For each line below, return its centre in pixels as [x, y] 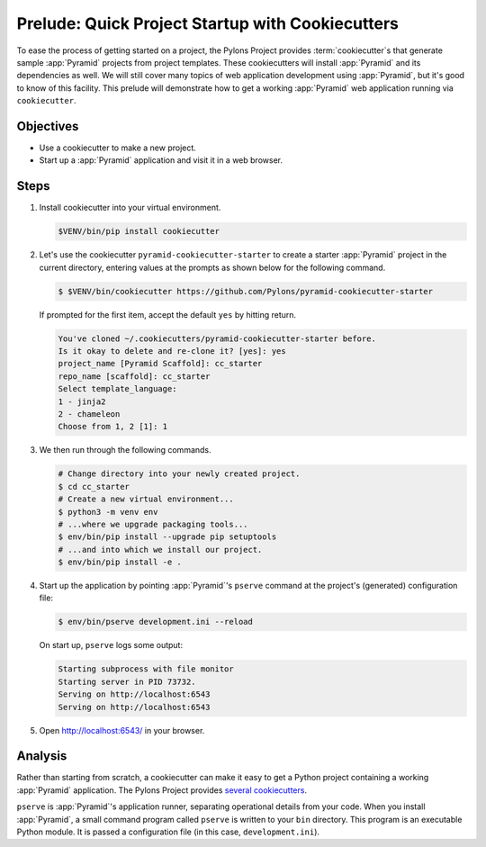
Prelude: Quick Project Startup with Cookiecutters [208, 23]
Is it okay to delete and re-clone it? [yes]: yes [172, 351]
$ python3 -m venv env [108, 512]
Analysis [42, 756]
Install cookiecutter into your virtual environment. [130, 208]
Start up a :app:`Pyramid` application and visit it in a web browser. [161, 160]
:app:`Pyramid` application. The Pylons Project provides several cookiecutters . [162, 790]
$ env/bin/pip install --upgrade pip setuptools [167, 537]
